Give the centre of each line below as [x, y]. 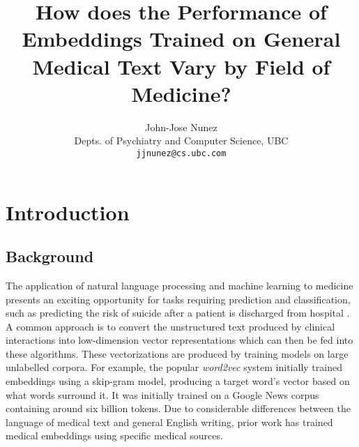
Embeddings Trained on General [181, 39]
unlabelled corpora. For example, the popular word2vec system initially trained [174, 367]
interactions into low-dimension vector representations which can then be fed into [179, 340]
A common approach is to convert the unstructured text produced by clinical [170, 326]
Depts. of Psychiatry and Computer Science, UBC [181, 141]
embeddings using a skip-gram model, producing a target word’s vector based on [178, 381]
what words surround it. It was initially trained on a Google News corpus [162, 394]
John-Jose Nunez [181, 127]
